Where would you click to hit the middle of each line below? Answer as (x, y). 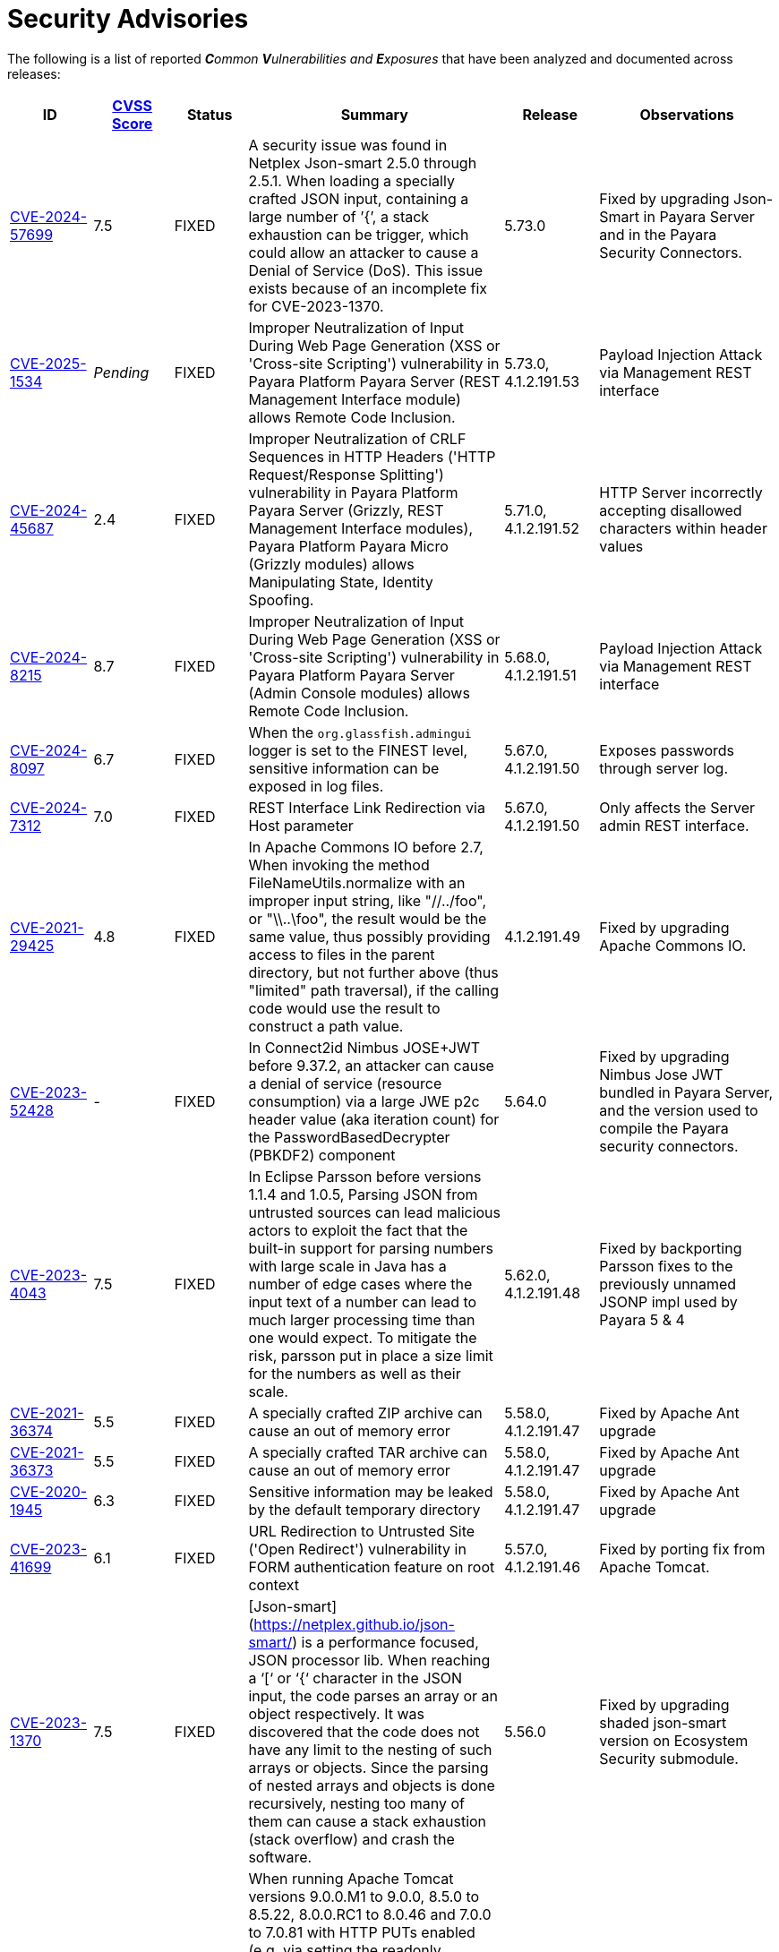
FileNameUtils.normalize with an (357, 882)
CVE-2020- (49, 1491)
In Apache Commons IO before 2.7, (366, 847)
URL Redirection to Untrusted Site (362, 1531)
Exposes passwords (667, 750)
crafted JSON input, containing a (359, 198)
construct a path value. (326, 1026)
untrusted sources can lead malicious (375, 1212)
